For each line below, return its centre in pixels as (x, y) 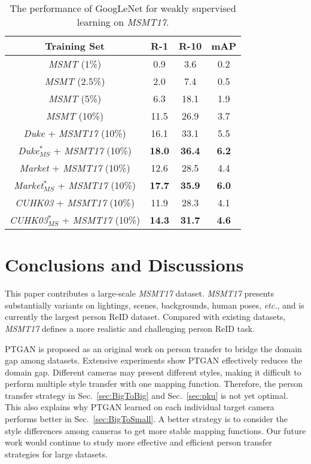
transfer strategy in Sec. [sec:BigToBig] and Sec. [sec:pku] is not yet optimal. (147, 395)
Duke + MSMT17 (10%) (75, 133)
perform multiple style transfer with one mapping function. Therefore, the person (154, 384)
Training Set (75, 46)
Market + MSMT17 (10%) (75, 168)
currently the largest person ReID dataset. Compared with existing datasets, (145, 317)
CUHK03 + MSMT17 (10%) (75, 202)
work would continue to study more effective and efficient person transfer (138, 442)
